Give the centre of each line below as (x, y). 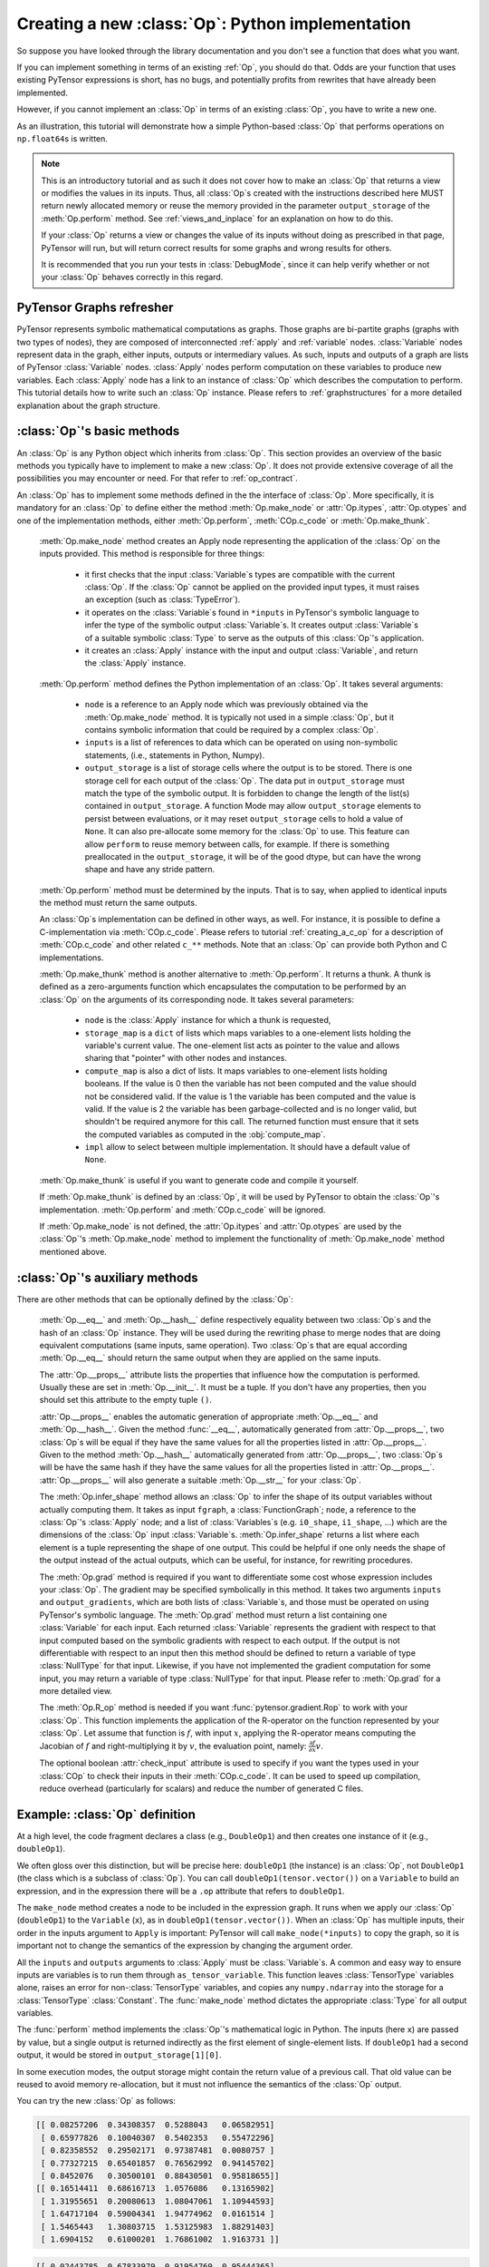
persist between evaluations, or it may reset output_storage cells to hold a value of (244, 818)
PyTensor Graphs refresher (95, 308)
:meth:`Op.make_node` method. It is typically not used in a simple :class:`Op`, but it (240, 717)
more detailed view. (76, 1691)
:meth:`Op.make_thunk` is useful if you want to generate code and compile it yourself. (199, 1180)
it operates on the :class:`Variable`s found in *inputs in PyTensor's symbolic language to (252, 612)
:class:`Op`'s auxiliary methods (107, 1277)
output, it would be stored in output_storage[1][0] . (119, 2055)
